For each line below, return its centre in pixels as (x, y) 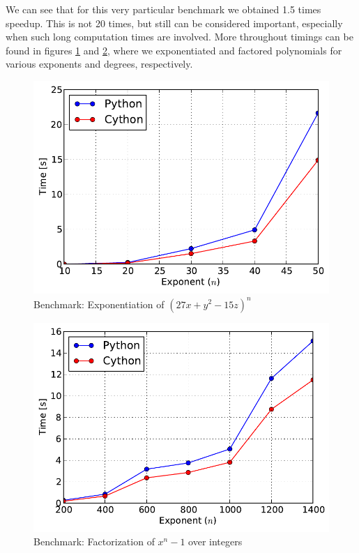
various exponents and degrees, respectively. (99, 64)
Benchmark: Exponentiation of (99, 304)
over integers (215, 541)
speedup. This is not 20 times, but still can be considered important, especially (174, 23)
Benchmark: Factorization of (94, 541)
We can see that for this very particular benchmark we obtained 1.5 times (163, 9)
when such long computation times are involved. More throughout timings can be (179, 37)
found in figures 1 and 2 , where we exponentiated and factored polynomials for (174, 50)
